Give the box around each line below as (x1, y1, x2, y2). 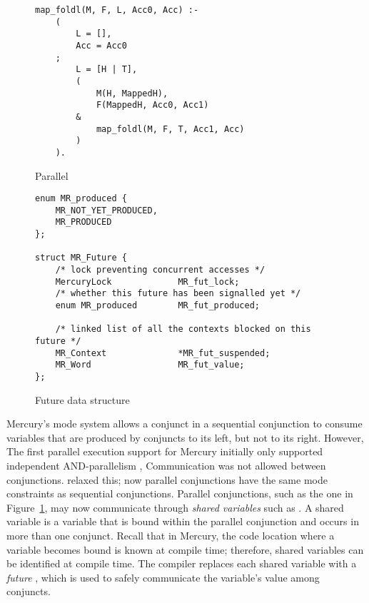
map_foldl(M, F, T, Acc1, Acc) (96, 123, 245, 134)
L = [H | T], (76, 64, 138, 75)
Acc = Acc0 (76, 40, 127, 51)
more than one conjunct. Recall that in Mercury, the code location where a (6, 527, 335, 542)
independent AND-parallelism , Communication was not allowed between (6, 458, 326, 472)
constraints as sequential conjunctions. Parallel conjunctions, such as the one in (6, 486, 353, 501)
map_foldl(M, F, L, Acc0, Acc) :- (35, 5, 199, 15)
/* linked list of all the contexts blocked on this (55, 324, 311, 335)
